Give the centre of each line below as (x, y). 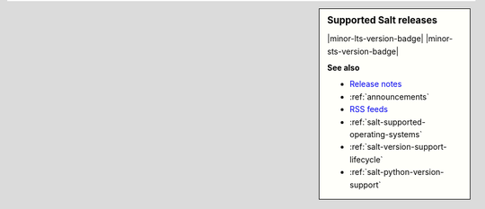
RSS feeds (369, 109)
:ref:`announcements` (390, 96)
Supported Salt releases (382, 20)
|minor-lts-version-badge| (375, 39)
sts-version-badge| (363, 51)
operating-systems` (386, 134)
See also (344, 68)
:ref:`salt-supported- (388, 122)
